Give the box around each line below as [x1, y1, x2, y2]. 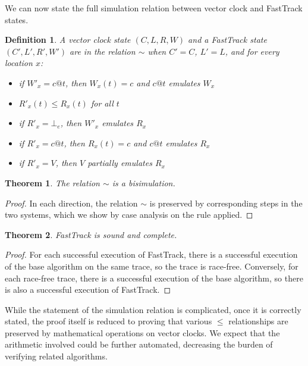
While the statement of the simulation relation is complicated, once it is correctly [5, 303, 301, 315]
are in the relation [70, 45, 136, 57]
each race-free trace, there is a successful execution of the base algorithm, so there [5, 271, 303, 284]
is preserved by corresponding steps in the [149, 196, 303, 209]
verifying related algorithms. [5, 350, 108, 362]
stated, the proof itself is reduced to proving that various [5, 315, 212, 327]
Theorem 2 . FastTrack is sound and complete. [5, 228, 177, 240]
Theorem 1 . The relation [5, 176, 100, 189]
